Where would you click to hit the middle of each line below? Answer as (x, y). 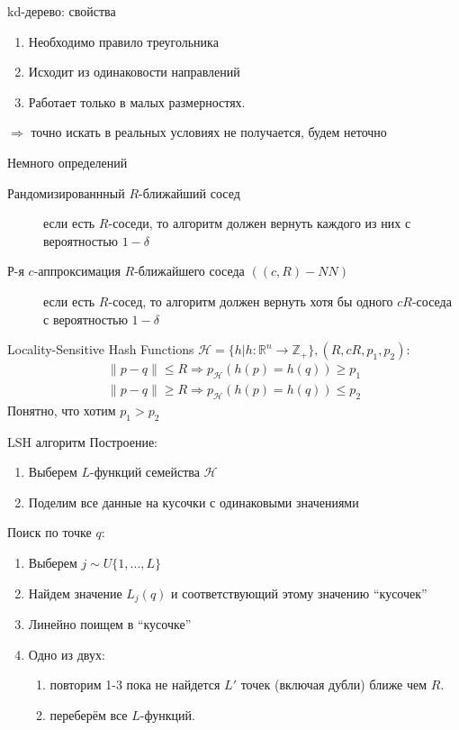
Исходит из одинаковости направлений (134, 72)
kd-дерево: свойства (62, 11)
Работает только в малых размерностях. (137, 101)
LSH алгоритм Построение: (82, 441)
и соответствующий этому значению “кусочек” (299, 593)
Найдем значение (75, 593)
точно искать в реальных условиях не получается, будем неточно (209, 132)
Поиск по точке (49, 532)
